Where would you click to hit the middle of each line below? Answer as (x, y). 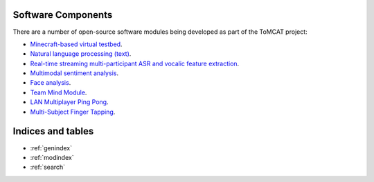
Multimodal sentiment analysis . (74, 73)
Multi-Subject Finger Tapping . (73, 112)
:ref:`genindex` (51, 148)
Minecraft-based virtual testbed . (76, 44)
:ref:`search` (48, 167)
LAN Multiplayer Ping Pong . (69, 102)
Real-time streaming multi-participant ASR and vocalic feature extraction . (135, 63)
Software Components (63, 15)
